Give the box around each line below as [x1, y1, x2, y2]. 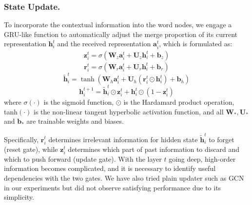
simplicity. [4, 192, 34, 202]
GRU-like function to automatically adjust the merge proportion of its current [4, 29, 238, 39]
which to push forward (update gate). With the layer [4, 153, 162, 164]
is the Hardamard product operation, [123, 97, 234, 107]
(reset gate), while [4, 144, 58, 154]
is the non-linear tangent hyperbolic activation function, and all [34, 106, 224, 116]
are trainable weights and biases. [26, 116, 124, 126]
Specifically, [4, 134, 39, 144]
